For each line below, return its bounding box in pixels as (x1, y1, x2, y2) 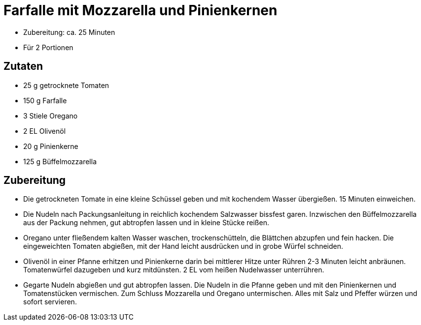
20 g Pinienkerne (23, 142, 78, 150)
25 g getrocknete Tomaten (23, 81, 109, 89)
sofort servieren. (23, 297, 77, 306)
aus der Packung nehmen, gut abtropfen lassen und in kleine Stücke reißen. (23, 218, 269, 227)
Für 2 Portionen (23, 43, 73, 52)
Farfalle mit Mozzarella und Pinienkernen (3, 2, 278, 19)
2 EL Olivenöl (23, 126, 66, 135)
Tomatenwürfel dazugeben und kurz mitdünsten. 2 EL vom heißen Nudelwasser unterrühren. (23, 266, 324, 274)
